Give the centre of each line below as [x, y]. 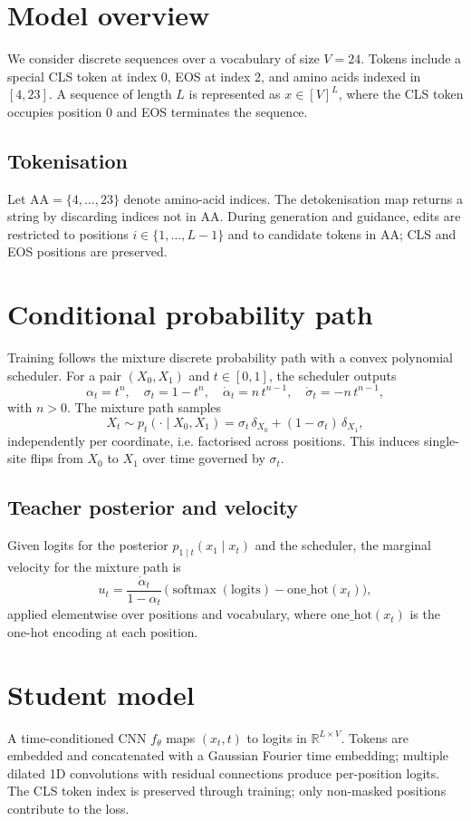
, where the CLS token [401, 94]
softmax [194, 590]
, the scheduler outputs [332, 375]
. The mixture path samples [144, 407]
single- [441, 440]
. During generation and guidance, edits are [340, 216]
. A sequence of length [110, 94]
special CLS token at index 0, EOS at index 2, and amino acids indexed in [214, 76]
